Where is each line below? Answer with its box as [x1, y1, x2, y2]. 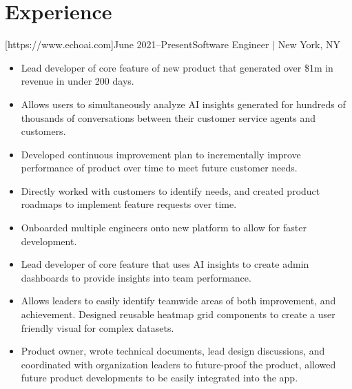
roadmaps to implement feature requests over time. [21, 197, 237, 211]
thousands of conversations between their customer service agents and [21, 110, 316, 125]
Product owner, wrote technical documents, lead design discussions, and [21, 344, 325, 358]
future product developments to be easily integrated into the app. [21, 370, 298, 385]
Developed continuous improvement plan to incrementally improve [21, 147, 301, 161]
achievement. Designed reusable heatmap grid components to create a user [21, 307, 335, 322]
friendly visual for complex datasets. [21, 320, 174, 335]
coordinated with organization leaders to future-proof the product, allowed [21, 357, 336, 371]
